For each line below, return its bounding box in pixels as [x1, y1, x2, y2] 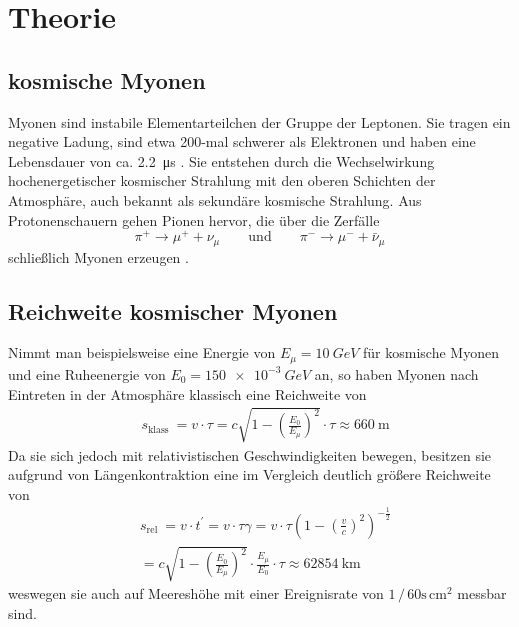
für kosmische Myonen [363, 342, 499, 363]
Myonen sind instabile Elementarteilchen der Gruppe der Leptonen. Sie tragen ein [8, 111, 511, 132]
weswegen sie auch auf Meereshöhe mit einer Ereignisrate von [8, 583, 384, 604]
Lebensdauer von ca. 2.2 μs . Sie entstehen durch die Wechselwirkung [8, 150, 435, 171]
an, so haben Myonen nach [314, 363, 479, 384]
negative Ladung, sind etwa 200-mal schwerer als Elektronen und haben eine [8, 131, 476, 152]
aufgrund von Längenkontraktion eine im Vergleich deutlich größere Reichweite [8, 464, 491, 485]
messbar [457, 583, 507, 604]
